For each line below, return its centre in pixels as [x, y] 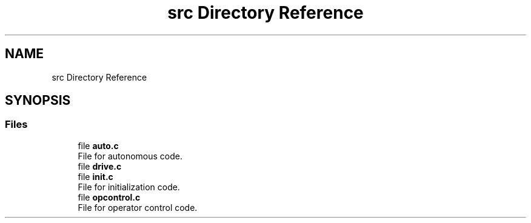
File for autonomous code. [130, 156]
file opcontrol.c [109, 197]
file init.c [95, 176]
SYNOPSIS [38, 101]
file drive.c [100, 166]
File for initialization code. [129, 187]
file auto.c [98, 145]
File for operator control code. [138, 207]
